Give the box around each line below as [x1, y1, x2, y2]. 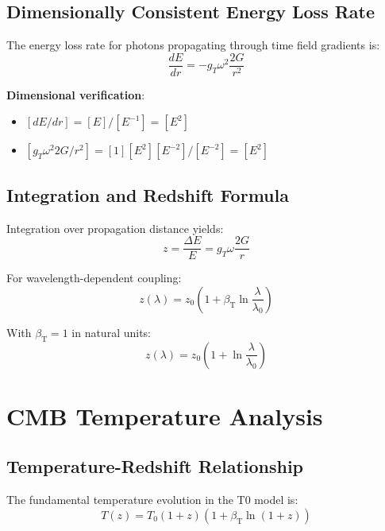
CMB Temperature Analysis [6, 399, 323, 432]
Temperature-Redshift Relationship [6, 454, 304, 479]
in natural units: [71, 324, 152, 340]
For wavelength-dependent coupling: [6, 269, 182, 286]
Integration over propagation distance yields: [6, 219, 224, 236]
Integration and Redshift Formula [6, 182, 289, 207]
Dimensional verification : [6, 86, 145, 103]
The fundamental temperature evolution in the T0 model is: [6, 491, 298, 508]
